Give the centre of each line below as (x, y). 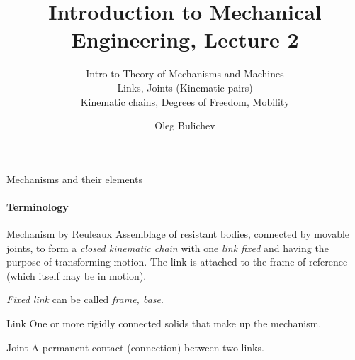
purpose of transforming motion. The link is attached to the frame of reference (177, 262)
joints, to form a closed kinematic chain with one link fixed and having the (168, 247)
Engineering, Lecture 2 (185, 39)
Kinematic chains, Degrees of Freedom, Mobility (185, 101)
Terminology (38, 206)
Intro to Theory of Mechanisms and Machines (185, 73)
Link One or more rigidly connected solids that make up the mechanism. (164, 323)
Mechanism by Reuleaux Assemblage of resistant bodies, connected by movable (178, 234)
